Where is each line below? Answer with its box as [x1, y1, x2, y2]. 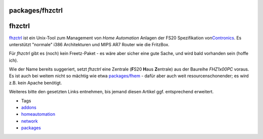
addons [21, 104, 37, 110]
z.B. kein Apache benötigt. [9, 80, 62, 86]
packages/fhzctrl [9, 6, 63, 15]
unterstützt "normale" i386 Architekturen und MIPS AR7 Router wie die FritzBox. [9, 41, 170, 47]
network [21, 118, 38, 124]
